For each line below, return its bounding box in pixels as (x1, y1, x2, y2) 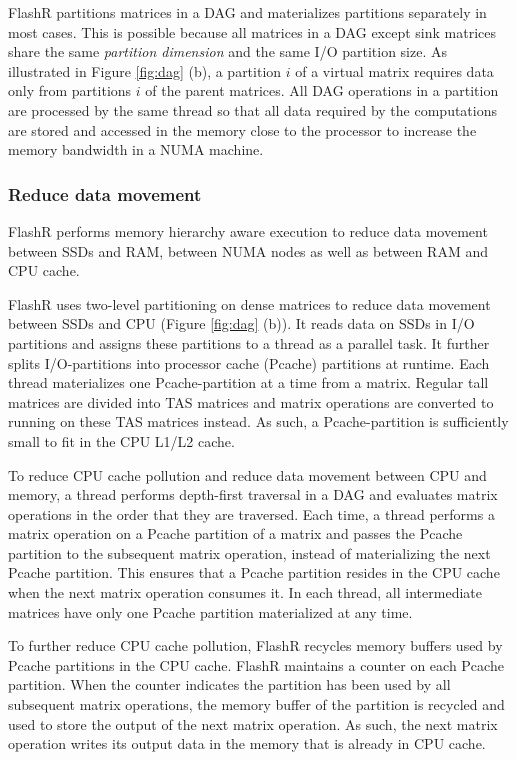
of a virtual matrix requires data (295, 60, 494, 81)
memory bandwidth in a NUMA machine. (8, 139, 264, 160)
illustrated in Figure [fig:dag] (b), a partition (8, 60, 282, 81)
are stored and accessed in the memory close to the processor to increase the (8, 119, 477, 140)
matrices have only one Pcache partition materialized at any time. (8, 601, 413, 622)
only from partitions (8, 80, 132, 101)
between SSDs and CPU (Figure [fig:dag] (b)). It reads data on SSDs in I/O (8, 313, 475, 334)
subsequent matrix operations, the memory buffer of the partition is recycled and (8, 694, 505, 715)
